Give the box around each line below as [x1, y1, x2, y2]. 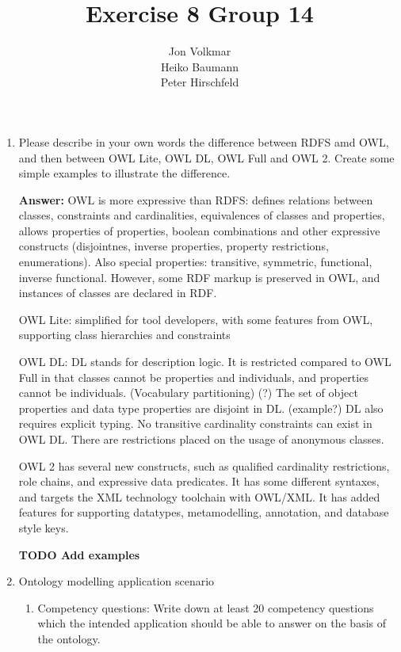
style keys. [18, 519, 69, 536]
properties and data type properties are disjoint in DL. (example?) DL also [18, 399, 384, 416]
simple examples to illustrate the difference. [18, 165, 231, 181]
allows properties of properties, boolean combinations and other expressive [18, 222, 380, 238]
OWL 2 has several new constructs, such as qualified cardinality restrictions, [18, 457, 390, 474]
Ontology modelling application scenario [18, 573, 215, 589]
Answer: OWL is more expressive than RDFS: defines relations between [18, 191, 373, 208]
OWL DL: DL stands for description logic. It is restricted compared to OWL [18, 353, 391, 370]
